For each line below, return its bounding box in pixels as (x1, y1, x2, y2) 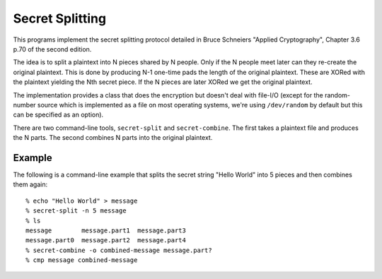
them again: (13, 180, 48, 189)
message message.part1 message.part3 (25, 226, 187, 235)
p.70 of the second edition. (13, 44, 92, 53)
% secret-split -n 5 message (25, 207, 127, 215)
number (13, 100, 36, 109)
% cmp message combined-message (25, 256, 138, 264)
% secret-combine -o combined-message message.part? (25, 246, 212, 254)
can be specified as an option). (13, 110, 104, 119)
